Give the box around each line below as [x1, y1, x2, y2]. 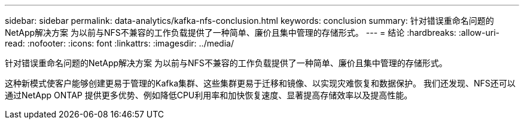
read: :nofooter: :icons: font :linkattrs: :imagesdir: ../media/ [5, 38, 234, 48]
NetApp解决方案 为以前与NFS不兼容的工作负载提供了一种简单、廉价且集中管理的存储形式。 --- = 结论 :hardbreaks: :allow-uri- [5, 27, 499, 38]
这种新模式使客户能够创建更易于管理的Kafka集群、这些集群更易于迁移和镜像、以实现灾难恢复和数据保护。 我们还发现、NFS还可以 [5, 78, 516, 88]
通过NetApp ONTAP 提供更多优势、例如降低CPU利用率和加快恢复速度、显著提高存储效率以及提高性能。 [5, 90, 413, 100]
